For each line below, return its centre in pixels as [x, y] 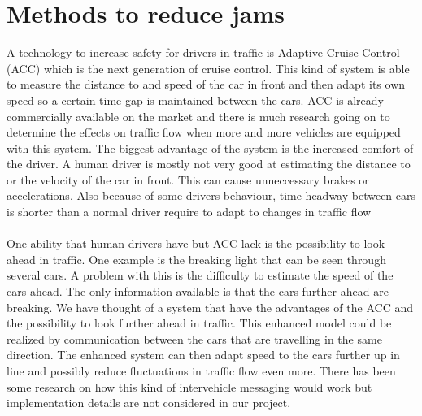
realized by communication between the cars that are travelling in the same [194, 338]
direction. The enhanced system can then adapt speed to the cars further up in [203, 355]
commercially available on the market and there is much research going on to [198, 116]
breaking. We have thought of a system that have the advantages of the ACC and [210, 307]
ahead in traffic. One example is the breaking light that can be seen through [196, 259]
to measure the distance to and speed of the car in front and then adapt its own [206, 84]
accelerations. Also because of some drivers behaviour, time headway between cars [211, 195]
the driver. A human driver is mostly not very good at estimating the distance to [209, 164]
